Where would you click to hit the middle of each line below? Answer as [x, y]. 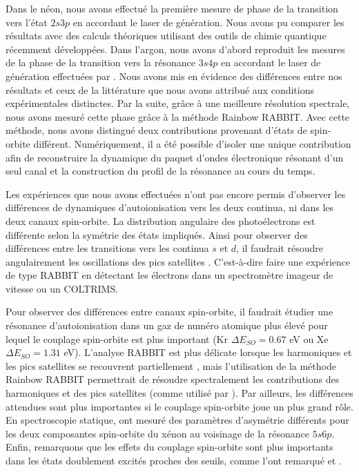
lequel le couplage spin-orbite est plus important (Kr [117, 338]
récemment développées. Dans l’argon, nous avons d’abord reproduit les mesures [175, 49]
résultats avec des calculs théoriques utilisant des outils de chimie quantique [166, 36]
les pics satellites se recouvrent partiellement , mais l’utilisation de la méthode [171, 365]
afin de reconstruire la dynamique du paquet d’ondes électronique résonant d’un [175, 157]
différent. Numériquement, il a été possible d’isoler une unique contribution [192, 143]
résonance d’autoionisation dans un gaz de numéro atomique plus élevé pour [167, 325]
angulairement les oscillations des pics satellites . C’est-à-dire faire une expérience [178, 261]
